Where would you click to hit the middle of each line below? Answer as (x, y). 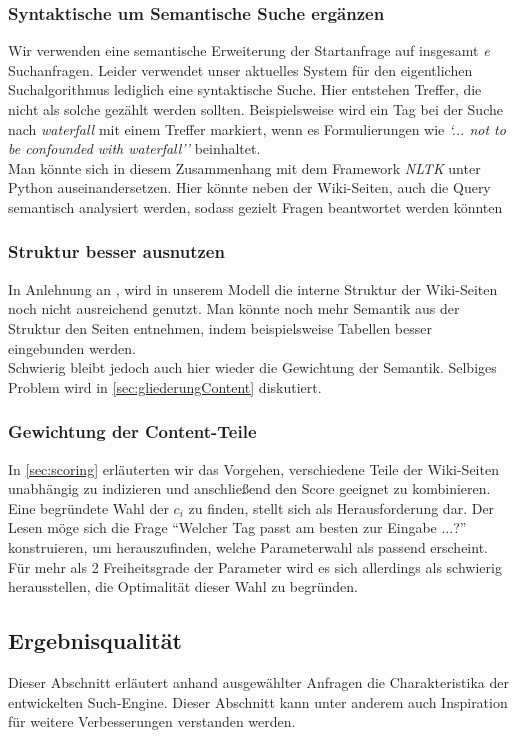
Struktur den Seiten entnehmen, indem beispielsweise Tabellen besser (220, 327)
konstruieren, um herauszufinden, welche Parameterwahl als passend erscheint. (248, 546)
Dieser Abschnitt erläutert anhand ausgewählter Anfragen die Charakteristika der (258, 681)
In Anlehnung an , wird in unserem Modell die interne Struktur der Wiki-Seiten (253, 288)
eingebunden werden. (72, 347)
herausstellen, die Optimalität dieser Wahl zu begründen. (183, 586)
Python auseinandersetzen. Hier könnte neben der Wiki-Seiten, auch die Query (249, 187)
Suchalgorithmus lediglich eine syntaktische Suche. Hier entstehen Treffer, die (245, 89)
